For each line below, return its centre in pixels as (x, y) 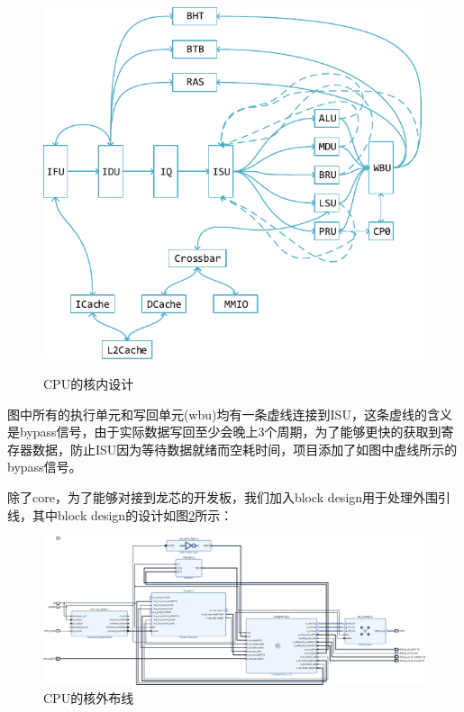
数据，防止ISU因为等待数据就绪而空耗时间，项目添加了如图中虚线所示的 (245, 449)
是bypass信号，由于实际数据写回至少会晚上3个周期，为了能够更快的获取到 (224, 432)
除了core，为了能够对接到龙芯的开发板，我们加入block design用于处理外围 (223, 497)
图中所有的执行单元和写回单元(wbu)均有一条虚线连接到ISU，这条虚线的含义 (230, 414)
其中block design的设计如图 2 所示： (132, 514)
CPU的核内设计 (89, 384)
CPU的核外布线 (89, 698)
